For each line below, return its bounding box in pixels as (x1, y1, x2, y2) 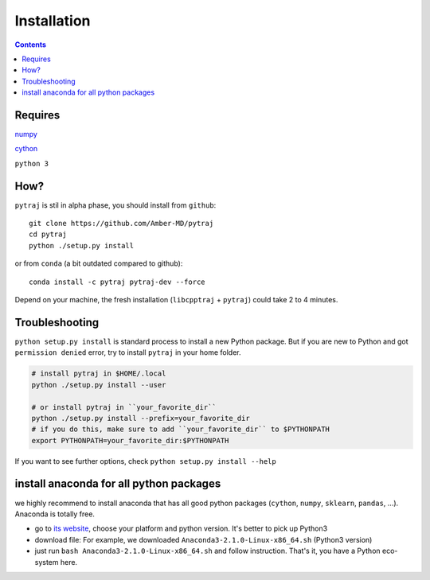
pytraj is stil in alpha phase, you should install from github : (14, 200, 217, 210)
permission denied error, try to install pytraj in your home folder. (14, 348, 241, 357)
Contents (14, 40, 47, 49)
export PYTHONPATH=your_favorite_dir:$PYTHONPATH (31, 436, 229, 445)
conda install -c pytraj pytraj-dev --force (29, 277, 206, 286)
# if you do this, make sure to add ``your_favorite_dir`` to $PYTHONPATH (31, 425, 330, 434)
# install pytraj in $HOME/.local (31, 369, 166, 378)
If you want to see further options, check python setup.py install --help (14, 456, 276, 465)
